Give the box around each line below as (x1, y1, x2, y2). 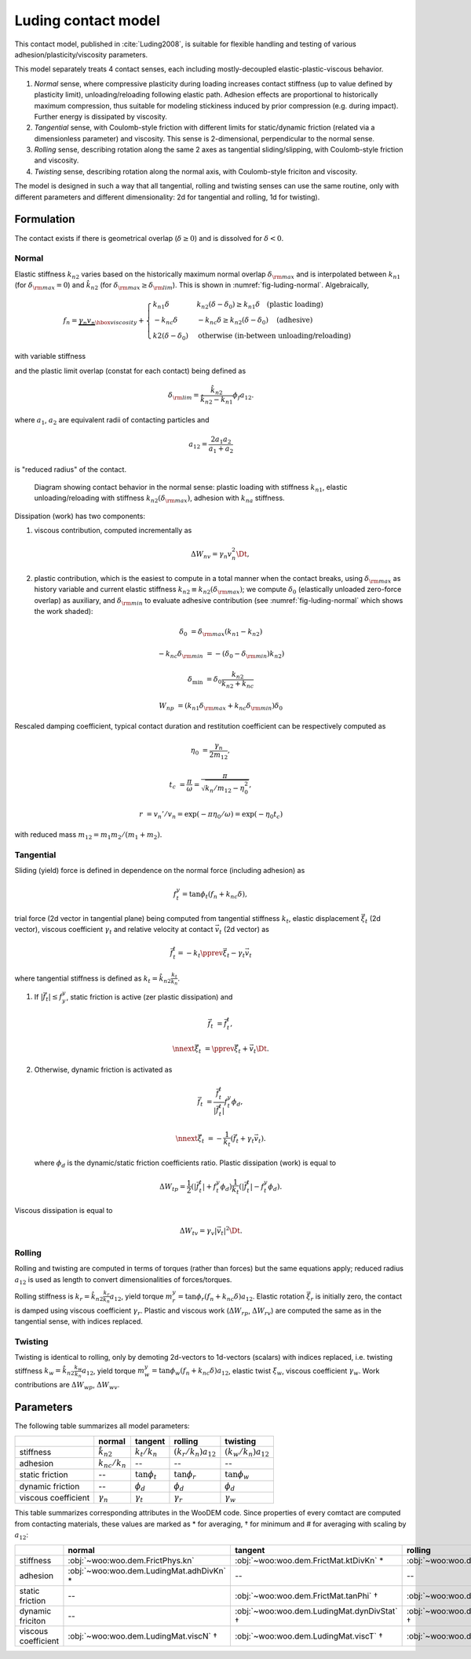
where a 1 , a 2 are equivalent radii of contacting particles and (14, 415, 210, 426)
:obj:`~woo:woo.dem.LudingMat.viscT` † (234, 1630, 383, 1641)
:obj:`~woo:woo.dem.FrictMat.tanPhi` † (234, 1590, 378, 1601)
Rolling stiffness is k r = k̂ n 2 (14, 1292, 104, 1303)
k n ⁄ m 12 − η (205, 784, 245, 795)
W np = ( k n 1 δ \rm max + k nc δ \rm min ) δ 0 (159, 701, 283, 712)
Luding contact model (14, 12, 160, 29)
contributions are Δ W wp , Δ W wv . (14, 1380, 120, 1391)
